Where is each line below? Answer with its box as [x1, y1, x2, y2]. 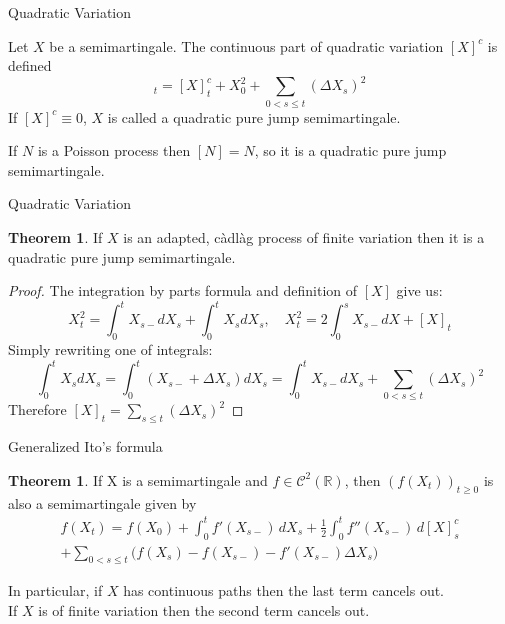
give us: [396, 280, 443, 301]
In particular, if [8, 580, 103, 601]
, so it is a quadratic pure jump [254, 140, 447, 161]
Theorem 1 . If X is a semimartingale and [8, 469, 268, 490]
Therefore [8, 399, 67, 420]
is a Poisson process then [37, 140, 191, 161]
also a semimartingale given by [8, 492, 197, 513]
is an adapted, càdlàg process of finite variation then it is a [123, 226, 485, 247]
